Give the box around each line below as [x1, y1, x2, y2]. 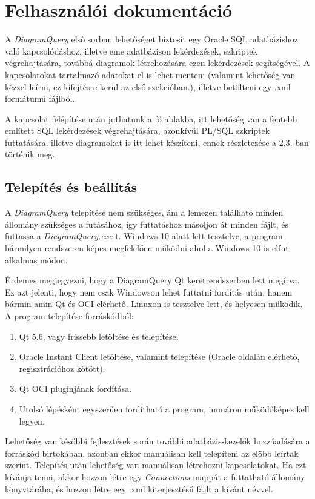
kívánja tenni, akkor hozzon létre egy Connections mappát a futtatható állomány [5, 470, 305, 483]
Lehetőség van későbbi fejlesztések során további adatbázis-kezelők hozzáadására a [5, 435, 310, 448]
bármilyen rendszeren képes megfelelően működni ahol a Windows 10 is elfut [5, 242, 289, 254]
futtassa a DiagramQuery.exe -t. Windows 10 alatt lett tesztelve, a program [5, 230, 283, 242]
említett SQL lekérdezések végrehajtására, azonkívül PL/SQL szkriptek [5, 124, 270, 137]
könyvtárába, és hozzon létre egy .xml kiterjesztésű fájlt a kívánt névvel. [5, 482, 273, 495]
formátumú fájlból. [5, 92, 75, 105]
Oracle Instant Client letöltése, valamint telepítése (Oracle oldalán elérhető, [19, 350, 300, 363]
